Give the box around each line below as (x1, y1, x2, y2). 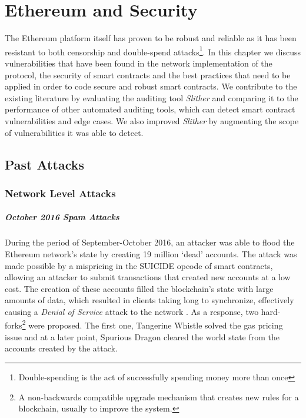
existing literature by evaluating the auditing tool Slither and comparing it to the (5, 91, 298, 104)
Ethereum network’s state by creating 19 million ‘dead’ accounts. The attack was (5, 247, 297, 260)
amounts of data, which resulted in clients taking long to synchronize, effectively (5, 294, 294, 306)
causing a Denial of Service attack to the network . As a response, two (5, 305, 259, 317)
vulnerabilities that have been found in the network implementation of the (5, 57, 272, 69)
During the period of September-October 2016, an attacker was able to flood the (5, 236, 295, 248)
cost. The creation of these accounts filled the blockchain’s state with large (5, 282, 274, 294)
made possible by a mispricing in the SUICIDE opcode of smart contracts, (5, 259, 273, 271)
